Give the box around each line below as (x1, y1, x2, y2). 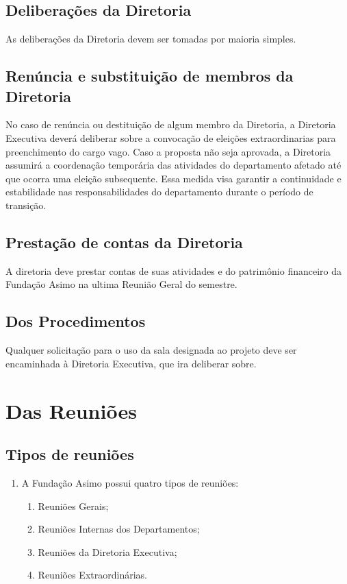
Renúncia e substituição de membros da (5, 65, 294, 86)
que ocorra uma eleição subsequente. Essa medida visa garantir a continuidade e (5, 171, 342, 185)
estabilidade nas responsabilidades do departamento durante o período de (5, 184, 313, 199)
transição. (5, 197, 47, 212)
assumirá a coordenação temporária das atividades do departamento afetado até (5, 158, 342, 172)
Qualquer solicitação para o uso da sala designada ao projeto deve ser (5, 343, 297, 357)
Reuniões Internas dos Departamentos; (38, 522, 200, 536)
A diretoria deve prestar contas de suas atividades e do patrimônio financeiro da (5, 263, 342, 278)
